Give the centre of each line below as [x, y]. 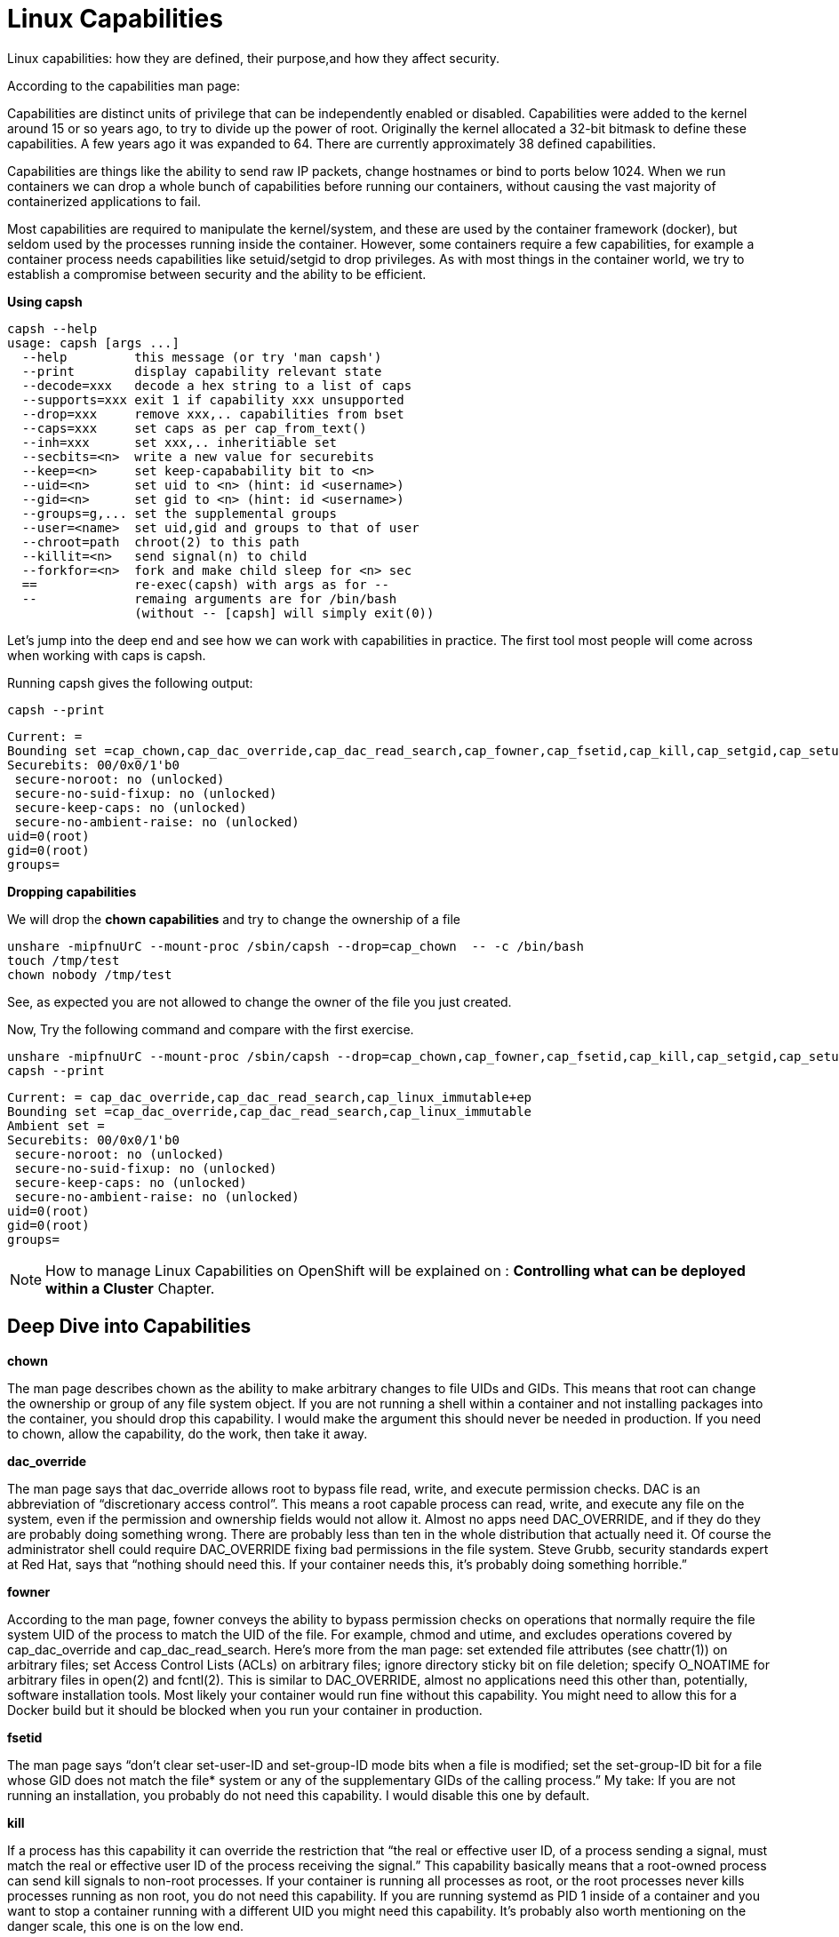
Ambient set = [56, 1125]
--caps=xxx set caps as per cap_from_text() [194, 428]
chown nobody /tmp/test [90, 974]
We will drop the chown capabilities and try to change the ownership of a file [234, 919]
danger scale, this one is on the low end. [126, 1925]
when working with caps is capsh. [107, 655]
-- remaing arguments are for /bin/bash [209, 598]
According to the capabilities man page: [124, 85]
